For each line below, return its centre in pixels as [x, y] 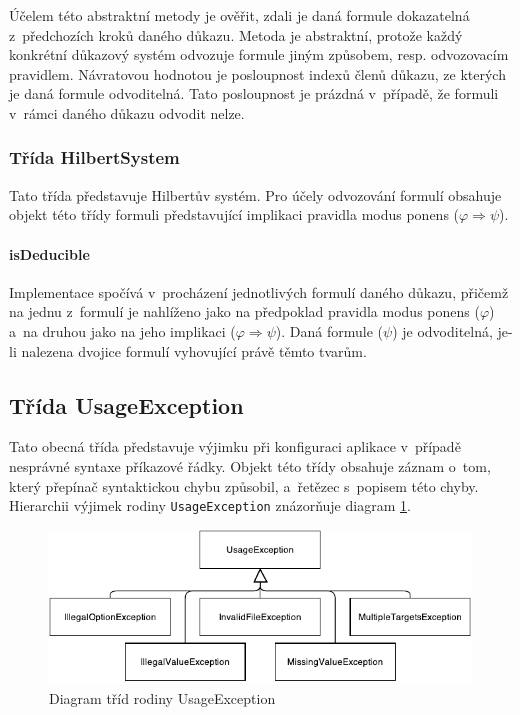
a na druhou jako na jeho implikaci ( [122, 330]
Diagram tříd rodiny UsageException [162, 697]
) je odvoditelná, [442, 330]
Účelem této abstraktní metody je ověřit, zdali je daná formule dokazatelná [239, 15]
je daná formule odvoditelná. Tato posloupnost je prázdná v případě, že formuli [254, 93]
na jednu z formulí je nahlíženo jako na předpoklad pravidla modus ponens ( [244, 311]
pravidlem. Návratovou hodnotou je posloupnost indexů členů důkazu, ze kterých [257, 73]
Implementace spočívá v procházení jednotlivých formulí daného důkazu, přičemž [259, 291]
